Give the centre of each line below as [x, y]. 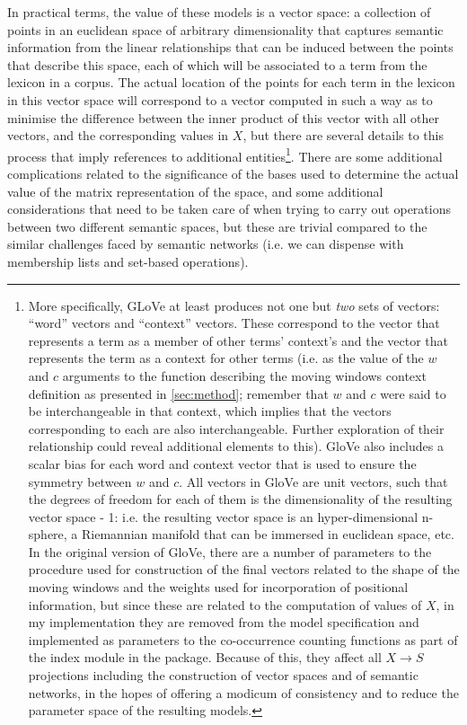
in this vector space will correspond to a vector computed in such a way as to [220, 99]
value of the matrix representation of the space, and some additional [195, 191]
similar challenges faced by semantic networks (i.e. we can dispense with [206, 244]
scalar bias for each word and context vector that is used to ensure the [222, 463]
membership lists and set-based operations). [128, 261]
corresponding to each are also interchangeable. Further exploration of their [236, 428]
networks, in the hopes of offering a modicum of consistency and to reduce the [243, 692]
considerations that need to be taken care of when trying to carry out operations [229, 209]
